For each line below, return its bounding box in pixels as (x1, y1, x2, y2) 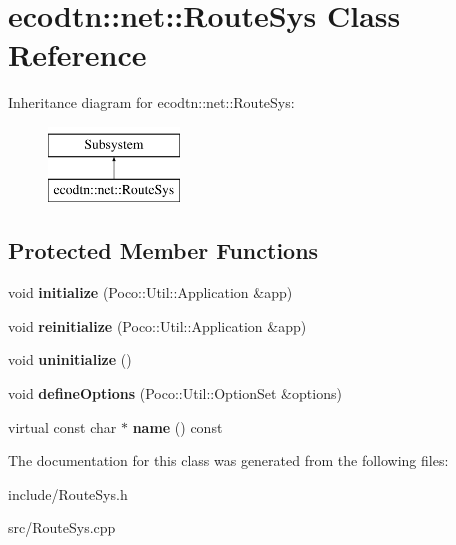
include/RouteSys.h (8, 483, 128, 504)
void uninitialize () (8, 349, 132, 370)
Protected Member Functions (8, 235, 319, 266)
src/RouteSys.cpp (8, 517, 116, 538)
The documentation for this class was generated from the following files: (8, 450, 449, 471)
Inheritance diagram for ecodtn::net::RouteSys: (8, 92, 295, 113)
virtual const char (8, 416, 117, 437)
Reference (8, 34, 147, 75)
